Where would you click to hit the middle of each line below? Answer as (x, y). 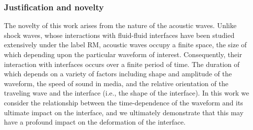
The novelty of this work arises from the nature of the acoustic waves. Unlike (120, 25)
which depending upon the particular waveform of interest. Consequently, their (123, 54)
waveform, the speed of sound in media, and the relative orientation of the (116, 83)
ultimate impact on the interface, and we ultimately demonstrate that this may (124, 112)
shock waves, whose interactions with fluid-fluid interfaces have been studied (119, 35)
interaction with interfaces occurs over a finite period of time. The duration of (122, 64)
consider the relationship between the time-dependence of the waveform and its (124, 102)
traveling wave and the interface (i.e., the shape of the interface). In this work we (126, 93)
